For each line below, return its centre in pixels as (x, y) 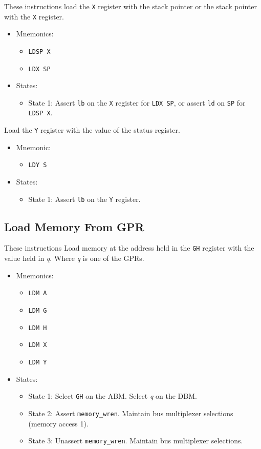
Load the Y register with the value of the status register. (92, 130)
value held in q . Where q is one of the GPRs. (74, 258)
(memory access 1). (58, 423)
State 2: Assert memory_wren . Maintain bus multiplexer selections (131, 413)
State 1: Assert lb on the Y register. (84, 199)
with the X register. (34, 16)
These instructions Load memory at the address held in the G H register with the (129, 248)
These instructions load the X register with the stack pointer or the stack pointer (130, 6)
